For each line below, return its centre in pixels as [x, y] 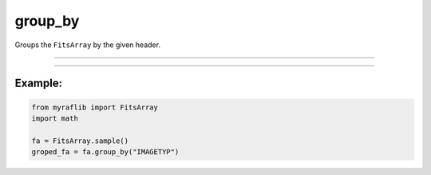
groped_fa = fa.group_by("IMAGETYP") [105, 152]
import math [55, 118]
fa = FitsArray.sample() [80, 141]
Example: [39, 84]
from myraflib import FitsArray [95, 107]
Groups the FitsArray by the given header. [88, 45]
